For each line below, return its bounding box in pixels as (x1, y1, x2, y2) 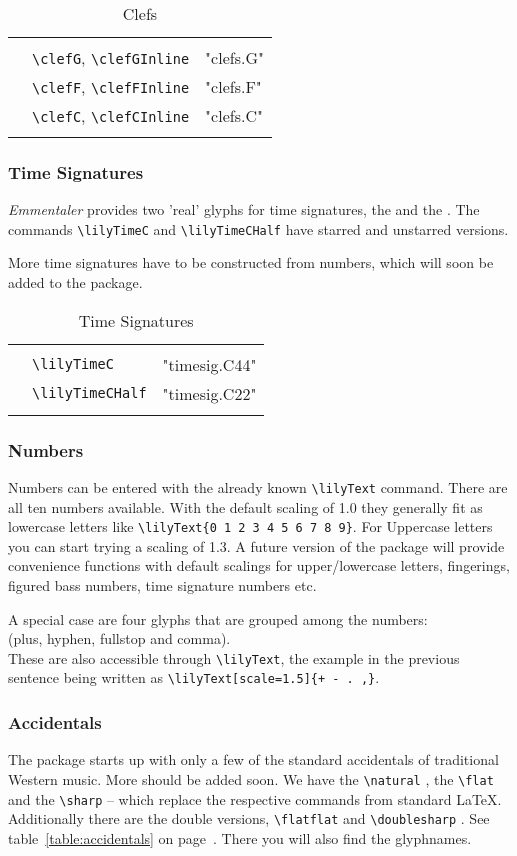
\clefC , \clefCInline (32, 104, 190, 127)
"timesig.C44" (162, 352, 257, 376)
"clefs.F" (205, 75, 262, 98)
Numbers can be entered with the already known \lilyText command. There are (8, 476, 508, 497)
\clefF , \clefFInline (32, 75, 190, 98)
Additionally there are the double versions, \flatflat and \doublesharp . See (8, 808, 490, 829)
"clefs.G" (205, 46, 264, 69)
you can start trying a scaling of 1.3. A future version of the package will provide (8, 535, 505, 556)
